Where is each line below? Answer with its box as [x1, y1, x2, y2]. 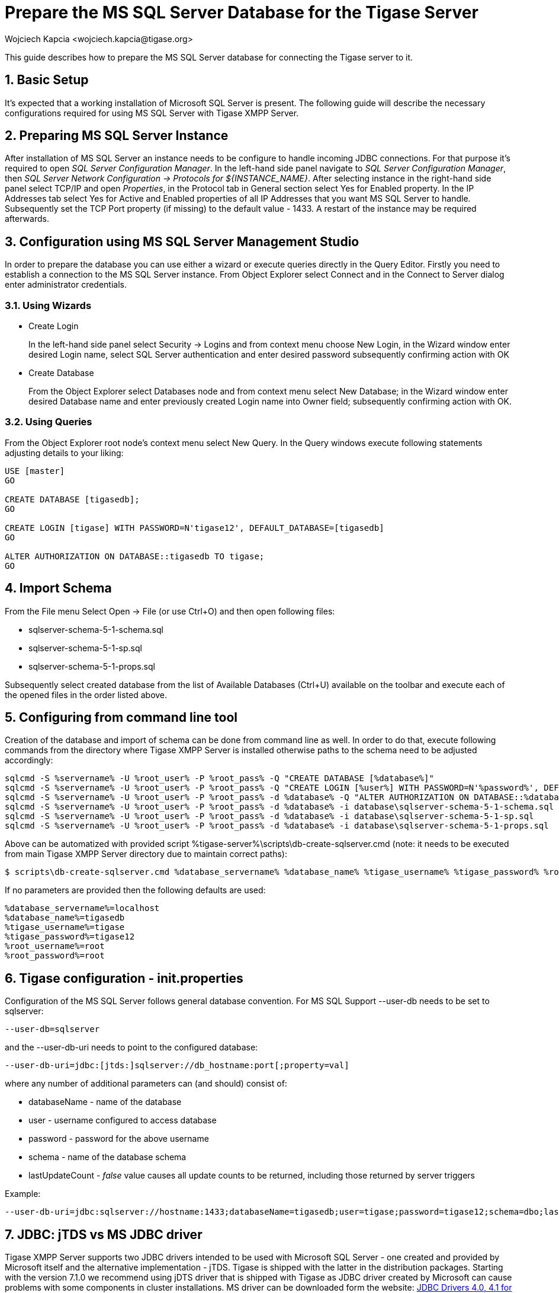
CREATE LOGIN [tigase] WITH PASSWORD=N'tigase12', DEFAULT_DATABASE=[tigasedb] [5, 523, 384, 533]
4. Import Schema [5, 581, 112, 596]
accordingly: [5, 755, 53, 766]
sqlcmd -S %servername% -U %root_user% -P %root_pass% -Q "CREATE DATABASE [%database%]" [5, 773, 434, 784]
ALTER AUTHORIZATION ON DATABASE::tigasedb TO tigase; [5, 551, 265, 561]
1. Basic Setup [5, 72, 89, 88]
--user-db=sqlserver [5, 1024, 100, 1034]
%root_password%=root [5, 951, 105, 961]
